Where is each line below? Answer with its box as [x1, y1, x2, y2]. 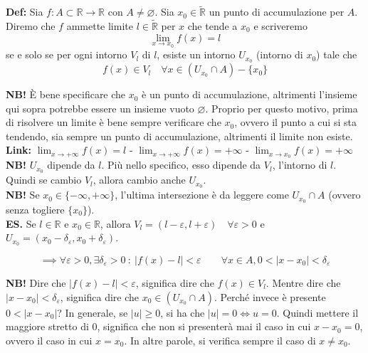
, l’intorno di [272, 157, 327, 172]
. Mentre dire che [266, 275, 341, 290]
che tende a [187, 19, 238, 33]
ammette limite [66, 19, 133, 33]
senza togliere [6, 201, 65, 216]
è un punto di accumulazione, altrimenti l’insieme [142, 87, 357, 102]
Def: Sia [6, 4, 43, 19]
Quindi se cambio [6, 172, 82, 187]
